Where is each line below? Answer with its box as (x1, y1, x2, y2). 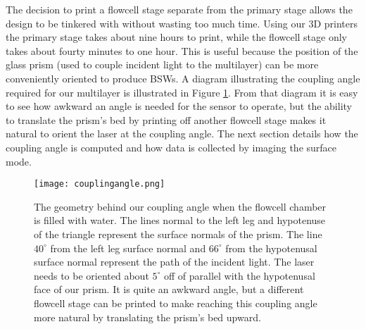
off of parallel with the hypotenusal (164, 268, 315, 283)
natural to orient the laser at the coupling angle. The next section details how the (6, 126, 358, 141)
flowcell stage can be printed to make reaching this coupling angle (34, 295, 317, 310)
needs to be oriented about (34, 268, 149, 283)
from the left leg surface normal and (50, 240, 206, 255)
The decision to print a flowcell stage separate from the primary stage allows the (6, 2, 353, 16)
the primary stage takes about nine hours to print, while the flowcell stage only (6, 30, 348, 44)
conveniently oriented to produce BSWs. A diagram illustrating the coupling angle (6, 70, 360, 85)
